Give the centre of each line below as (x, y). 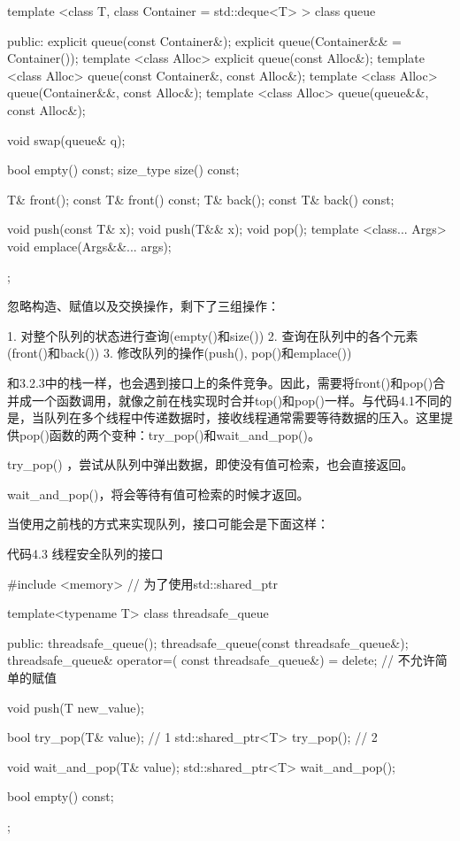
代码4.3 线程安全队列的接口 (85, 554)
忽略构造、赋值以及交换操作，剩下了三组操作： (143, 306)
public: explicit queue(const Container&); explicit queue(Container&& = (204, 40)
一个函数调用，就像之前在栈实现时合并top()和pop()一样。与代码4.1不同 (235, 400)
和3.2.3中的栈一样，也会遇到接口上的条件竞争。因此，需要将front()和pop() (220, 382)
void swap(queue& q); (66, 139)
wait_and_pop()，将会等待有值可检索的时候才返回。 (158, 494)
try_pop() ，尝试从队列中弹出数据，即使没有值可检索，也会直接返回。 (211, 464)
